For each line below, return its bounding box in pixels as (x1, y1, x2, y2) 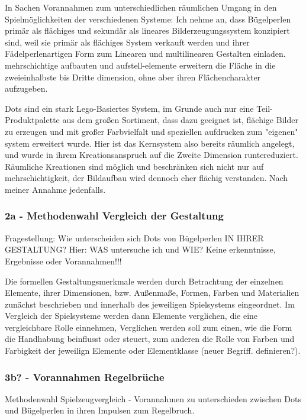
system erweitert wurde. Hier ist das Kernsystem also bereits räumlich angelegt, (5, 137, 295, 149)
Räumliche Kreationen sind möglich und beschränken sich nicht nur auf (5, 160, 264, 172)
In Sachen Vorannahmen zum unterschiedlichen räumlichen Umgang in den (5, 1, 277, 13)
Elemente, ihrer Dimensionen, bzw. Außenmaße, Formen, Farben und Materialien (5, 286, 299, 299)
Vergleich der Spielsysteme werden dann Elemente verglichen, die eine (5, 309, 258, 322)
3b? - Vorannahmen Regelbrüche (5, 369, 165, 384)
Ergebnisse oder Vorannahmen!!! (5, 254, 122, 267)
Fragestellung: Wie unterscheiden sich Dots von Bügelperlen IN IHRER (5, 231, 264, 244)
